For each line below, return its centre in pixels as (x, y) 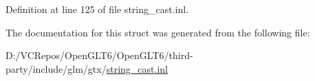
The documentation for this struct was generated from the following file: (158, 32)
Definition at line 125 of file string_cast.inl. (97, 9)
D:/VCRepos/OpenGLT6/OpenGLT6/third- (99, 55)
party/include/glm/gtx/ (56, 68)
